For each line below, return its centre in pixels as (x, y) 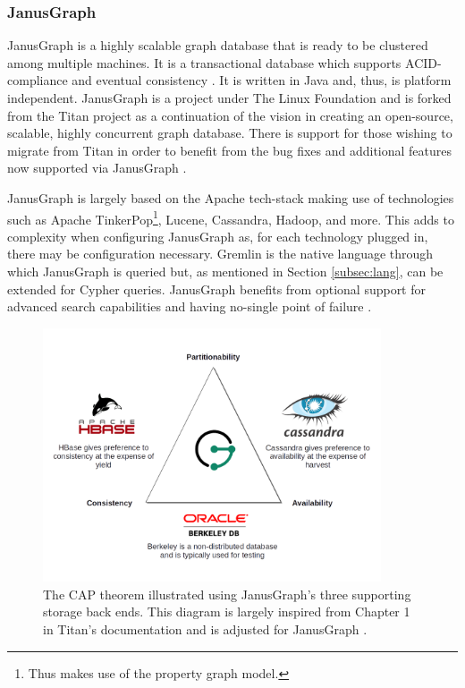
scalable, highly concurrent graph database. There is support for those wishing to (230, 133)
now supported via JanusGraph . (97, 168)
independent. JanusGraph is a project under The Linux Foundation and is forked (229, 98)
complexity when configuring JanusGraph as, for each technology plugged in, (218, 236)
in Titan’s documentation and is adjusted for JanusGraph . (205, 629)
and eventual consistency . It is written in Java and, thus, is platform (262, 80)
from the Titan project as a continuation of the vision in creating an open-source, (230, 115)
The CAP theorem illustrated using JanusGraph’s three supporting (227, 594)
